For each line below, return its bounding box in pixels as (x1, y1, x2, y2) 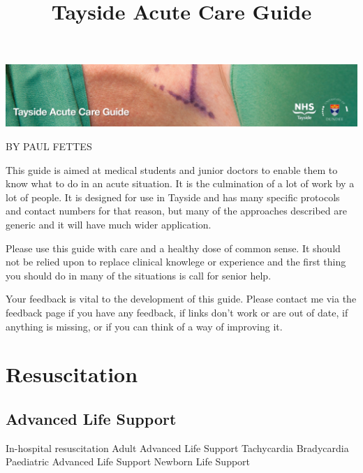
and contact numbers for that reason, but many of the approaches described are (6, 203, 347, 218)
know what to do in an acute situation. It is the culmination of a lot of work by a (6, 176, 355, 191)
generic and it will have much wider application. (6, 217, 212, 232)
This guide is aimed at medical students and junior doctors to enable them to (6, 162, 338, 177)
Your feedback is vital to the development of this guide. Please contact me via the (6, 291, 357, 306)
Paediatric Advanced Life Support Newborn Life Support (6, 454, 251, 469)
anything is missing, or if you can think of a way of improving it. (6, 319, 283, 333)
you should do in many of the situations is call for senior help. (6, 268, 272, 282)
